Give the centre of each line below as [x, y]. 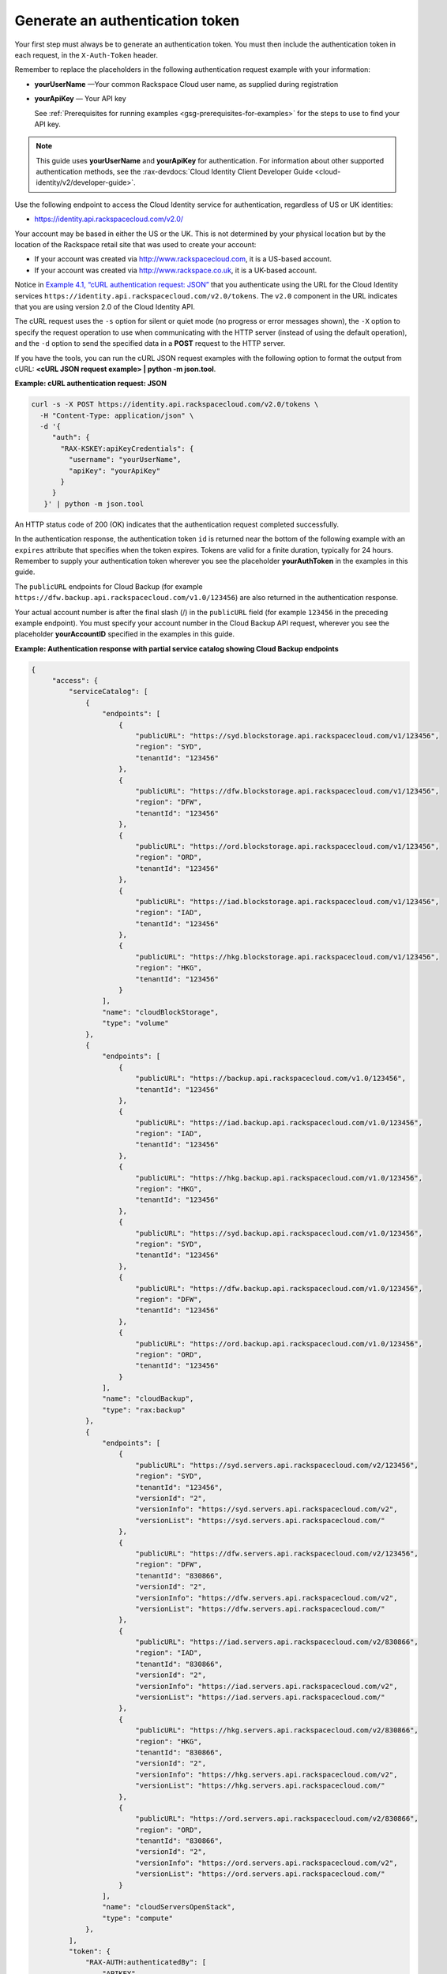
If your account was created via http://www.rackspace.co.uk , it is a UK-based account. [176, 270]
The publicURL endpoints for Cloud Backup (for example [109, 586]
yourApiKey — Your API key [80, 99]
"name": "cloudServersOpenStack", [169, 1907]
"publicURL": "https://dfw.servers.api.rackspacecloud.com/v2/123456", [277, 1553]
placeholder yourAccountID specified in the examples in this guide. [124, 634]
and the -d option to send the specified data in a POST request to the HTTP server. [150, 343]
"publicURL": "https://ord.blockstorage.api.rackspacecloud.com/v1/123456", [287, 846]
